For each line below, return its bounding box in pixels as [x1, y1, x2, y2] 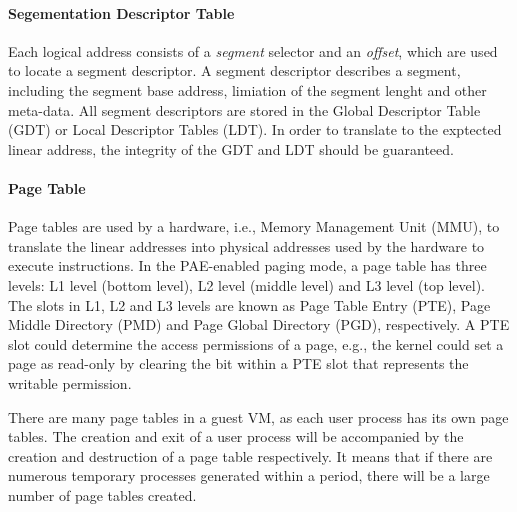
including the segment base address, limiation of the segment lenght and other [8, 79, 487, 100]
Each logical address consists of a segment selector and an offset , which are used [8, 40, 498, 61]
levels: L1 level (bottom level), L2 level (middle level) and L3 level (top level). [8, 274, 485, 295]
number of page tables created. [8, 484, 197, 505]
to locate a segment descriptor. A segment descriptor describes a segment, [8, 60, 461, 81]
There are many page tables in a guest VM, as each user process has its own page [8, 406, 509, 427]
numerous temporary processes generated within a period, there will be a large [8, 465, 490, 486]
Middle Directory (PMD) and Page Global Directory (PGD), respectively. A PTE [8, 314, 510, 335]
